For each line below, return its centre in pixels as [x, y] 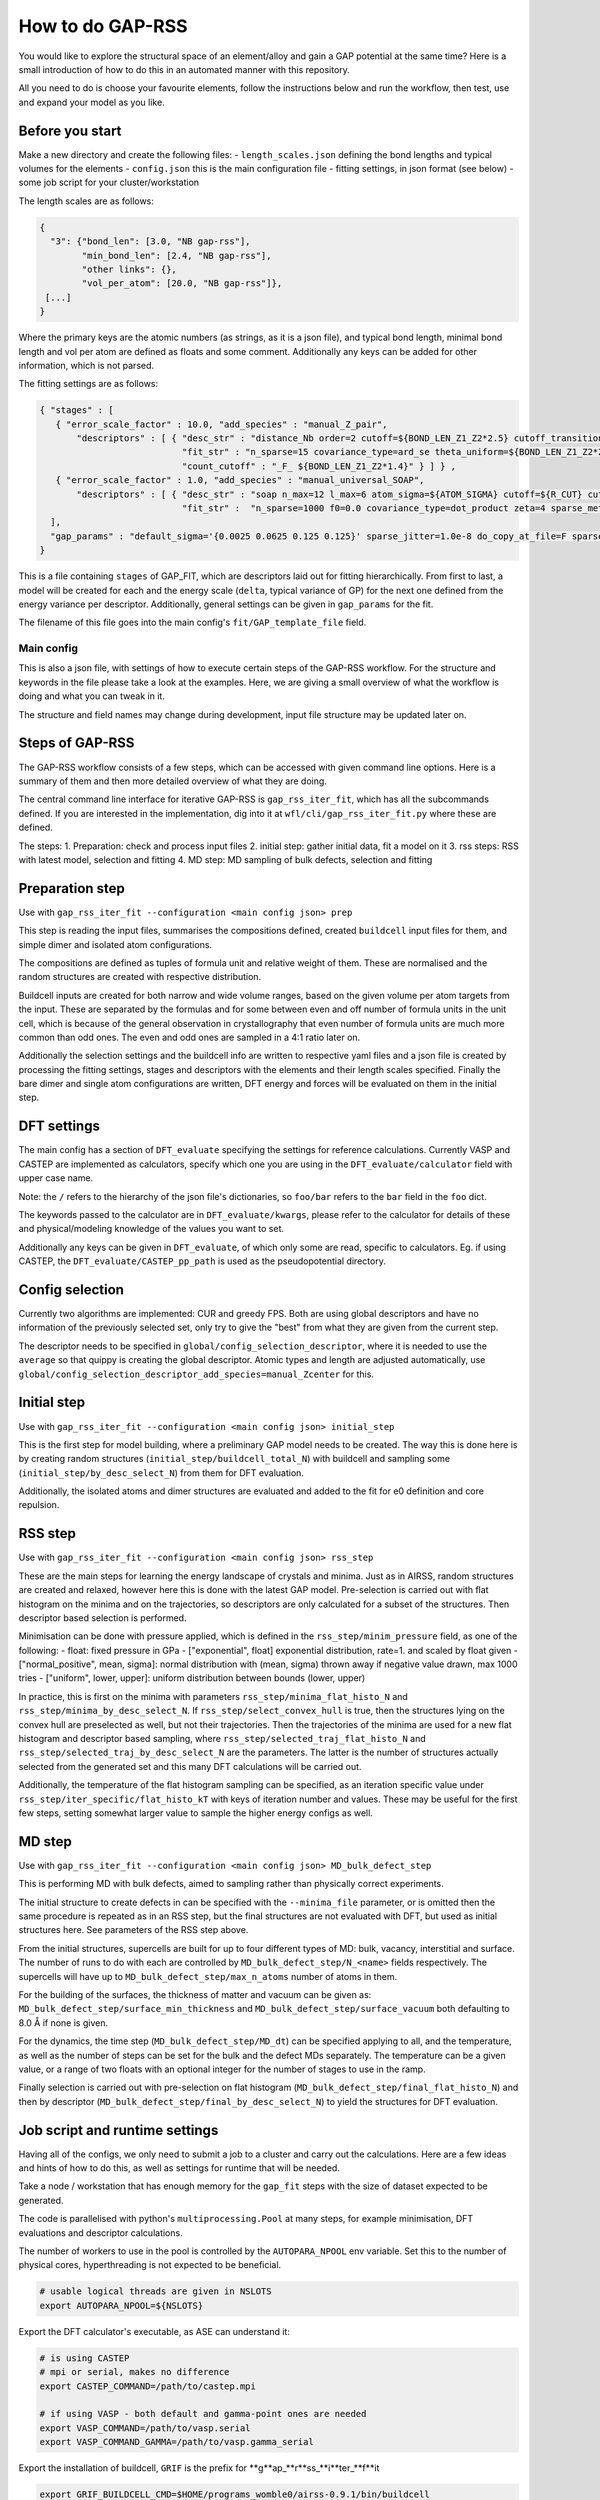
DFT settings [59, 1126]
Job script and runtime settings [118, 2130]
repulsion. [39, 1505]
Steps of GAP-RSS [76, 743]
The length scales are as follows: [86, 201]
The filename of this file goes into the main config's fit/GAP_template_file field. [192, 622]
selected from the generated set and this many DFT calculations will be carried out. [190, 1766]
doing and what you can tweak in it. [91, 696]
